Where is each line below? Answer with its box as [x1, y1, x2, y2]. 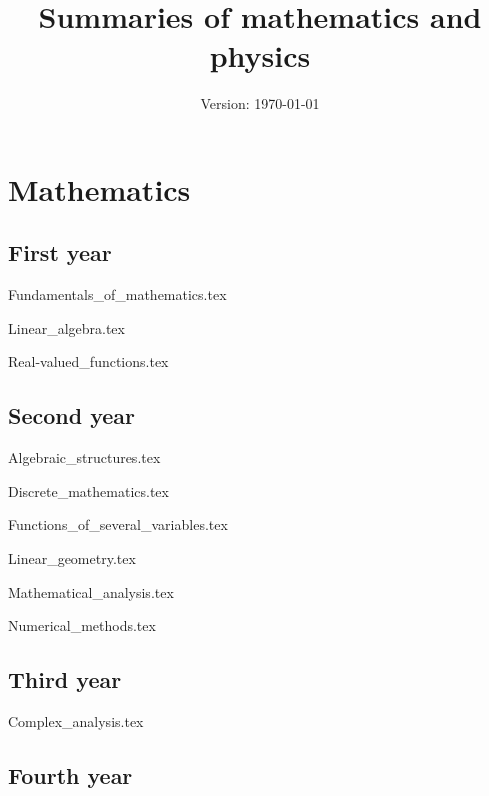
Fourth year [8, 760, 133, 791]
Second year [8, 400, 136, 431]
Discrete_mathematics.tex [8, 480, 169, 501]
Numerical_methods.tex [8, 615, 156, 636]
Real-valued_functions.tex [8, 351, 169, 372]
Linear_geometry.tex [8, 548, 136, 569]
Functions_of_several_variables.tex [8, 514, 228, 535]
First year [8, 237, 112, 268]
